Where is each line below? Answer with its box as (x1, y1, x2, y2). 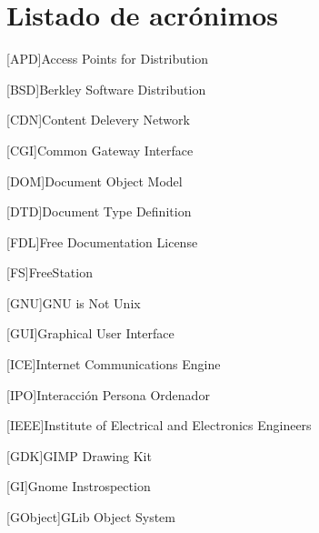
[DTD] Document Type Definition (6, 202, 192, 221)
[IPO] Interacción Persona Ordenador (6, 385, 210, 404)
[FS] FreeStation (6, 263, 93, 282)
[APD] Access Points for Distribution (6, 49, 209, 68)
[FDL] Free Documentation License (6, 232, 198, 251)
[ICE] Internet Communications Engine (6, 355, 221, 374)
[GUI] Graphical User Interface (6, 324, 174, 343)
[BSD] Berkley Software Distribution (6, 79, 206, 98)
